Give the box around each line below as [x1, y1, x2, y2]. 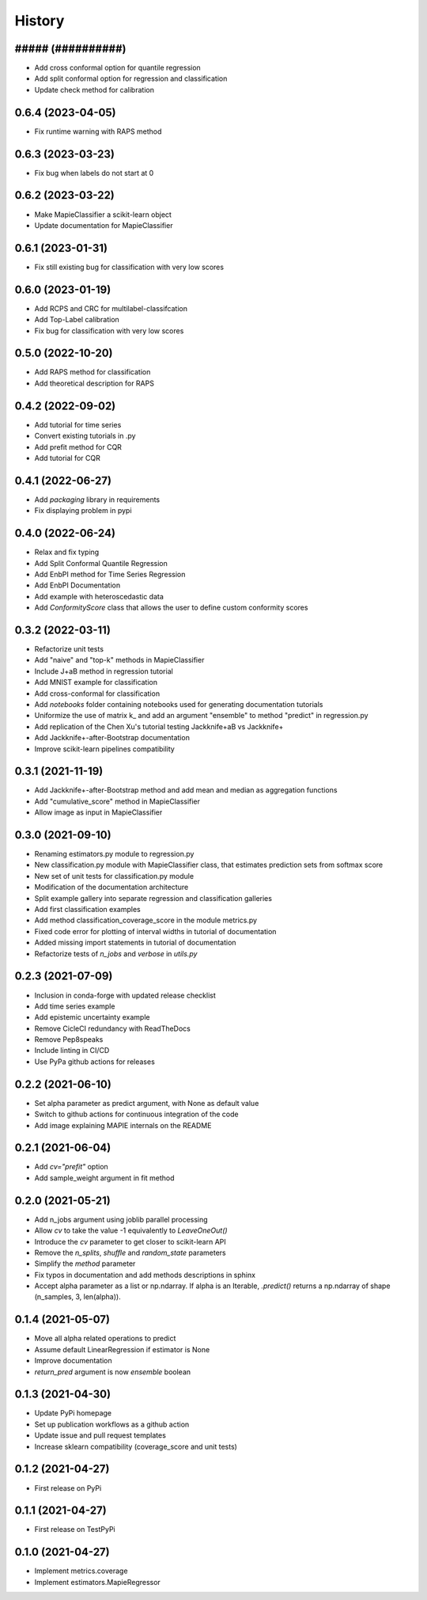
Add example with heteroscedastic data [34, 591, 164, 601]
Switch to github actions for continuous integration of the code [34, 1109, 239, 1119]
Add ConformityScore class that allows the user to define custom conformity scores [34, 602, 308, 613]
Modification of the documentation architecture [34, 883, 189, 892]
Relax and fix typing [34, 547, 100, 557]
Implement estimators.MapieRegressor [34, 1577, 161, 1587]
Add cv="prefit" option [34, 1162, 108, 1172]
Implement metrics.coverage [34, 1566, 128, 1575]
